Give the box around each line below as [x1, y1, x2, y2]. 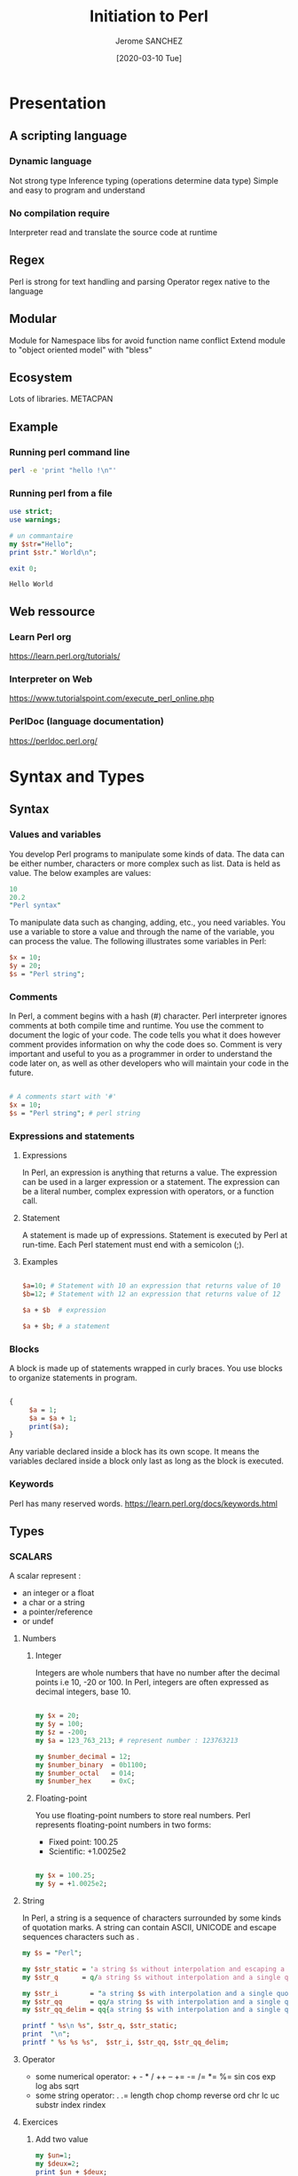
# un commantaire [9, 531, 74, 540]
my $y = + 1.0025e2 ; [35, 1880, 108, 1888]
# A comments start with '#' [9, 1092, 117, 1101]
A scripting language [9, 129, 128, 144]
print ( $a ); [28, 1422, 69, 1431]
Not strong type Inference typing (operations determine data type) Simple [9, 175, 279, 185]
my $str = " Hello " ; [9, 540, 74, 548]
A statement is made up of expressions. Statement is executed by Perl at [21, 1230, 288, 1241]
